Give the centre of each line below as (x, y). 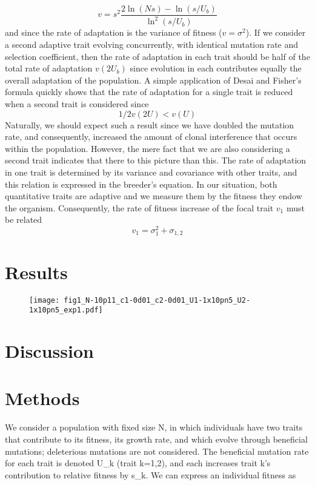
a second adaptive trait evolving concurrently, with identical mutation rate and (152, 44)
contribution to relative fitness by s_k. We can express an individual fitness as (151, 474)
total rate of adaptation (49, 68)
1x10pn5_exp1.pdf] (66, 310)
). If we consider (276, 32)
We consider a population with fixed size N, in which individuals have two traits (154, 427)
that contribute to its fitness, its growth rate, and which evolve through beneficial (156, 439)
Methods (42, 398)
